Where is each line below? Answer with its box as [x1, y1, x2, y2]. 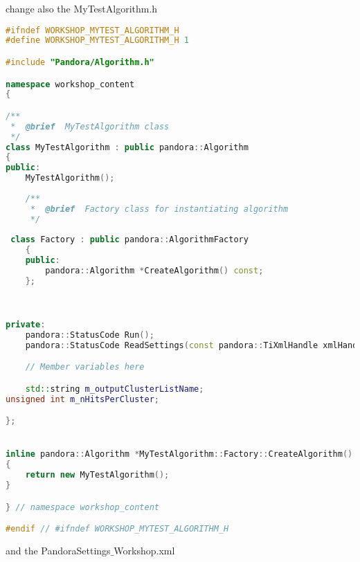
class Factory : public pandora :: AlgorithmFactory [10, 235, 249, 245]
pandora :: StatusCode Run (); [25, 329, 154, 340]
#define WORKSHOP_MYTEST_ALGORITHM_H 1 [6, 35, 189, 46]
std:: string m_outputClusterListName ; [25, 383, 204, 394]
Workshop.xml [114, 543, 175, 557]
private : [6, 320, 46, 329]
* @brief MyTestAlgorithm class [10, 121, 170, 132]
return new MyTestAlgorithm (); [25, 470, 170, 480]
